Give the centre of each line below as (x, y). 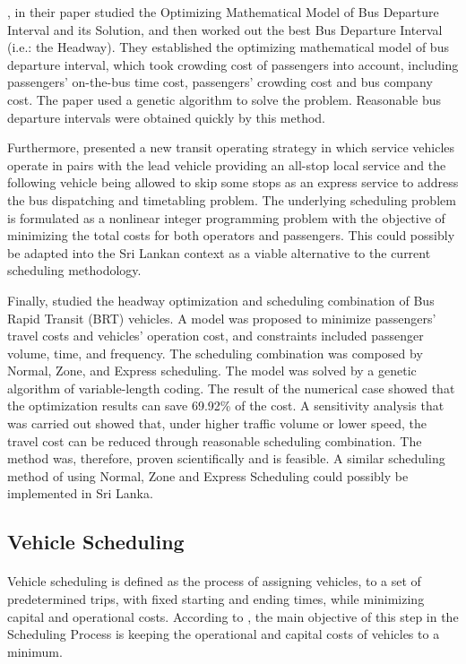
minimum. (35, 651)
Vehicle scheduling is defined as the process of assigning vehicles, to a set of (214, 581)
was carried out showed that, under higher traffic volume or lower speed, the (217, 423)
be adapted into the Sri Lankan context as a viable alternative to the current (219, 252)
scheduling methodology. (74, 270)
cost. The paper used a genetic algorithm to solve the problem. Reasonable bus (224, 99)
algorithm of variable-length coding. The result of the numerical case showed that (231, 388)
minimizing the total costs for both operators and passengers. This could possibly (231, 235)
